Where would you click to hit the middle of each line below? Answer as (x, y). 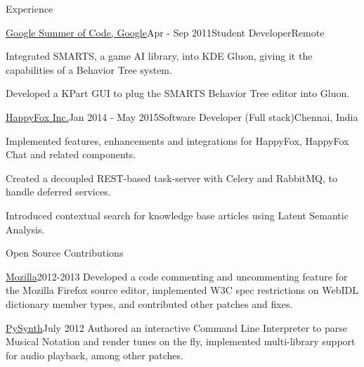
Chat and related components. (71, 154)
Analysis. (25, 229)
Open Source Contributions (65, 253)
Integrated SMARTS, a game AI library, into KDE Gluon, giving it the (159, 56)
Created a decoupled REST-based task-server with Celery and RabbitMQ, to (171, 178)
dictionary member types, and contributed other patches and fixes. (149, 303)
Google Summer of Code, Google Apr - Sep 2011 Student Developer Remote (165, 32)
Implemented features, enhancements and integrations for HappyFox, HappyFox (177, 140)
